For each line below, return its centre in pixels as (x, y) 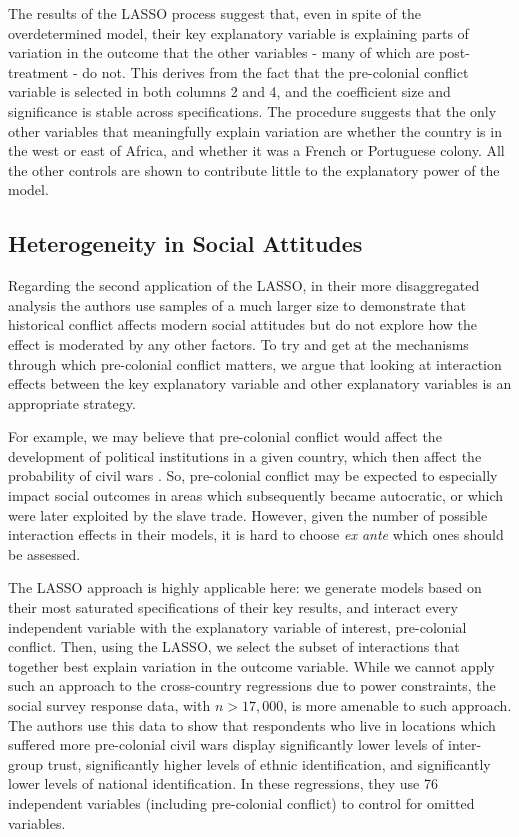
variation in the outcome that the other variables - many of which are (221, 52)
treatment (38, 71)
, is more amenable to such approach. (397, 705)
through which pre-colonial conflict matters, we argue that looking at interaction (255, 363)
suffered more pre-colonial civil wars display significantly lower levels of (226, 744)
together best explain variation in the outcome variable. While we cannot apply (251, 665)
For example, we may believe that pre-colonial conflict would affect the (225, 436)
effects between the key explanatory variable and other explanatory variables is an (260, 383)
